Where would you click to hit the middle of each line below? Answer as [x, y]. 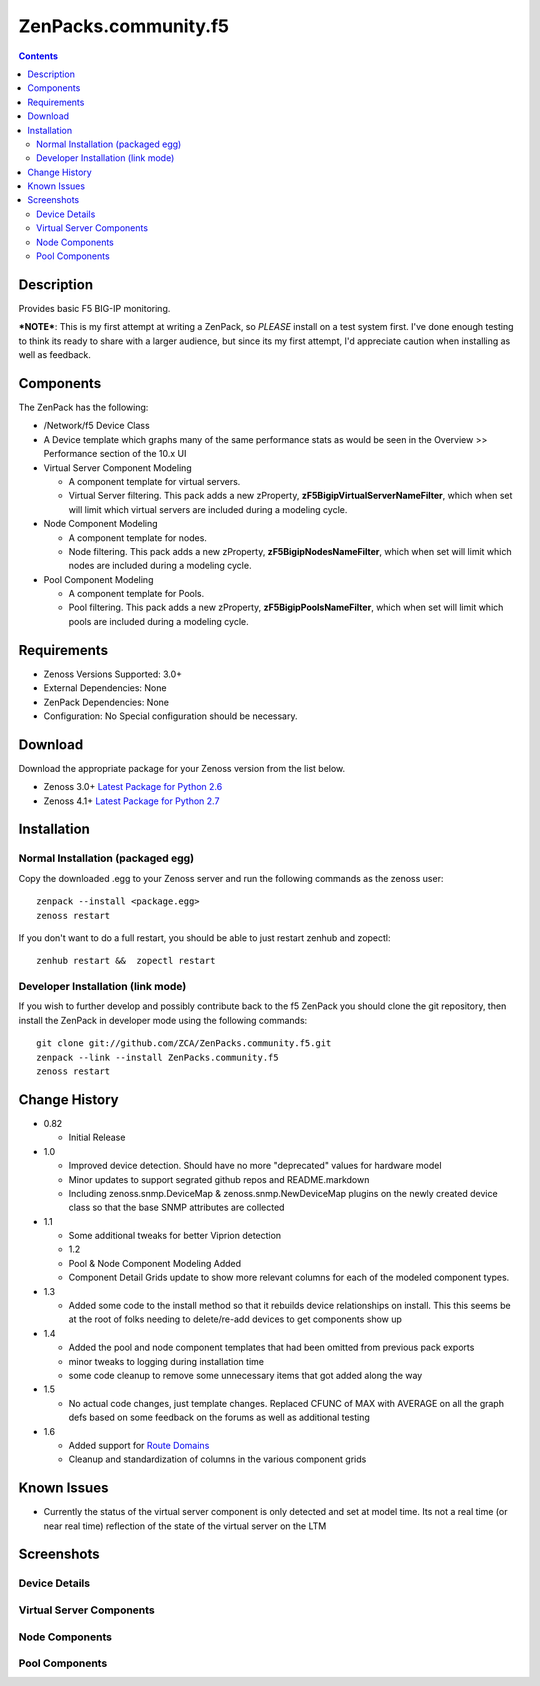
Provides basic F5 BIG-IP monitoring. [94, 308]
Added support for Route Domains [139, 1445]
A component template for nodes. [137, 537]
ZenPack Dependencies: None [106, 702]
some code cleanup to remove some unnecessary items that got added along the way [245, 1375]
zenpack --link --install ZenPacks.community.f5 [157, 1057]
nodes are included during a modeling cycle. [160, 566]
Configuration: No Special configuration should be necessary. [170, 716]
